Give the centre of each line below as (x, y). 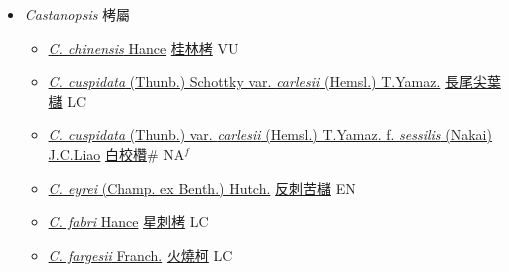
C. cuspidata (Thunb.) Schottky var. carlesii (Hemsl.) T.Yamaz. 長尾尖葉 (274, 81)
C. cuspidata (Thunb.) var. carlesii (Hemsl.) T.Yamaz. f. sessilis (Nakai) (270, 134)
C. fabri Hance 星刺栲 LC (128, 221)
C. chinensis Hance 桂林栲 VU (143, 47)
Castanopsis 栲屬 (77, 14)
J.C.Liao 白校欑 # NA (116, 153)
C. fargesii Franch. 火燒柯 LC (140, 254)
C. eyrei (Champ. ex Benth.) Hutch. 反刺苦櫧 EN (202, 187)
